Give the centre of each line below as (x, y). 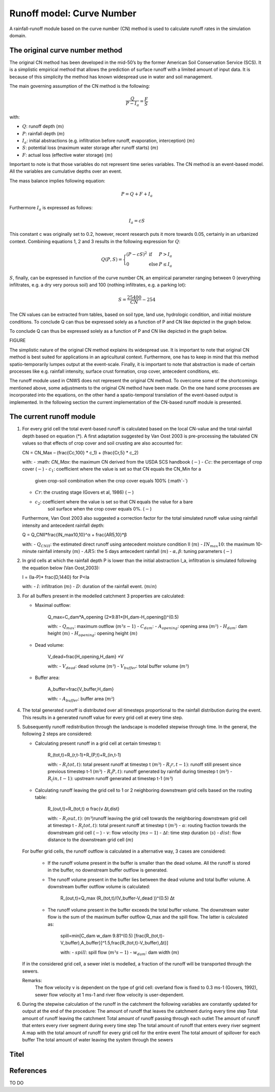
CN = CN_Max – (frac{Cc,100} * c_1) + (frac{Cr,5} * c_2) (80, 452)
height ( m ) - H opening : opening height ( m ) (92, 634)
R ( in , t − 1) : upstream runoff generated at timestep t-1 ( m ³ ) (110, 779)
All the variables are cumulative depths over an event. (66, 172)
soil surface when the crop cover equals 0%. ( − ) (100, 508)
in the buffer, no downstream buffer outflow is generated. (108, 870)
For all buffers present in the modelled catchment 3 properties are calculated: (103, 596)
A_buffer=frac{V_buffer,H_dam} (81, 689)
